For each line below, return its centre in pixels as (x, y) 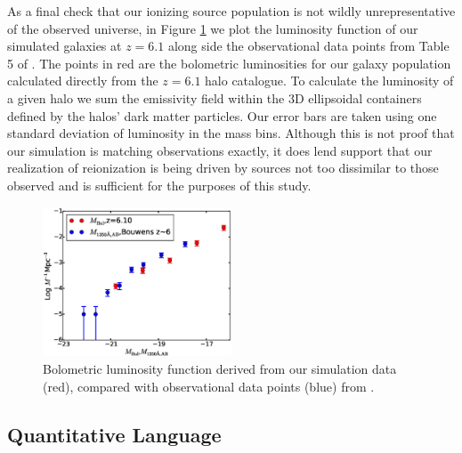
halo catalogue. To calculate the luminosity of (329, 81)
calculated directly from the (83, 81)
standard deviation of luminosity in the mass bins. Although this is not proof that (231, 133)
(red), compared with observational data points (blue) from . (209, 386)
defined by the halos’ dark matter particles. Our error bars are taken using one (222, 115)
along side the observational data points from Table (308, 46)
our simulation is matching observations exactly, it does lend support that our (220, 150)
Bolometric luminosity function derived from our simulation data (220, 369)
